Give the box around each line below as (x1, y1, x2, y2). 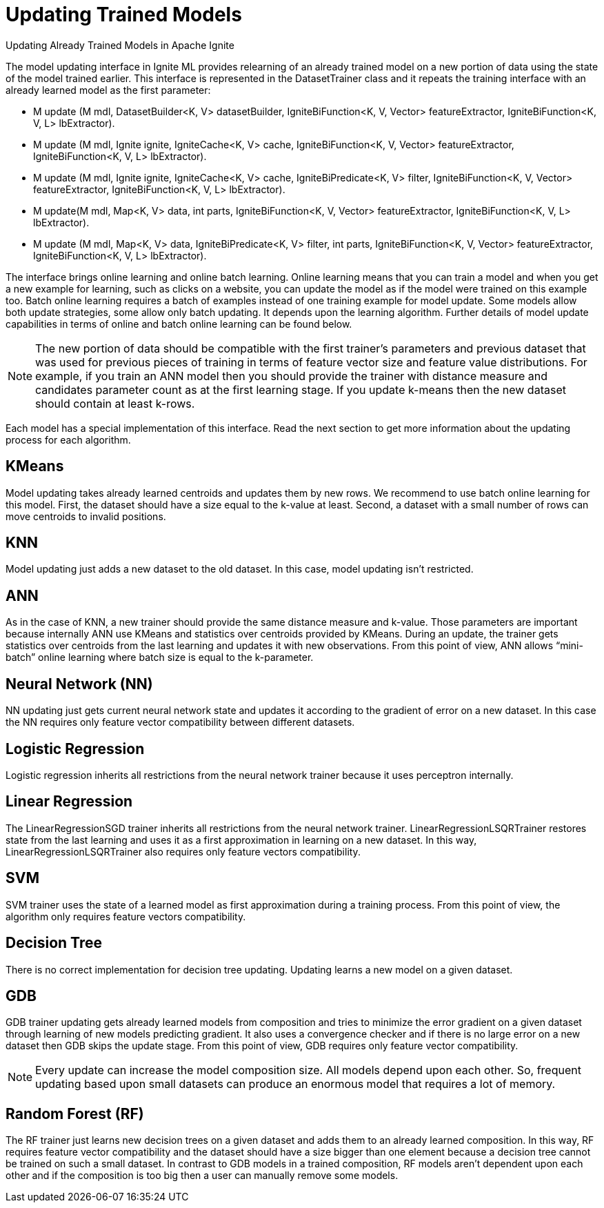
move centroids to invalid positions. (6, 510, 166, 522)
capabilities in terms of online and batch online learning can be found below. (6, 317, 352, 330)
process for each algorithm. (6, 433, 131, 446)
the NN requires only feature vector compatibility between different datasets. (6, 716, 355, 729)
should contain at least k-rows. (35, 396, 195, 410)
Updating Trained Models (6, 3, 242, 26)
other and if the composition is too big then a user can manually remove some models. (6, 1169, 399, 1182)
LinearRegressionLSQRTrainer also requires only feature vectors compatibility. (6, 845, 361, 858)
